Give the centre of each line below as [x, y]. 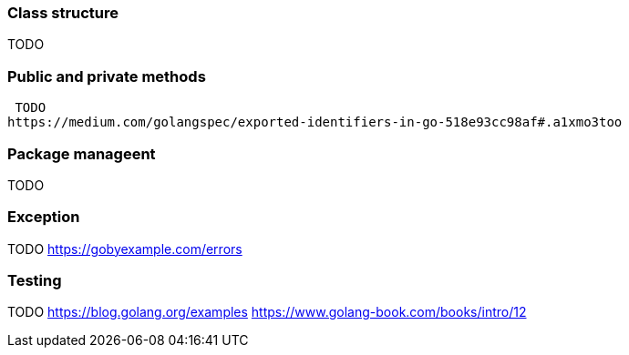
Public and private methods [107, 76]
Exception [44, 217]
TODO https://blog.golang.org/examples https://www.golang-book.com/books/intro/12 [267, 312]
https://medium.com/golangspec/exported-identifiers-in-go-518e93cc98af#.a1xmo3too [315, 122]
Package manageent [82, 153]
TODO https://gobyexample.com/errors [125, 248]
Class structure [63, 13]
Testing [35, 280]
